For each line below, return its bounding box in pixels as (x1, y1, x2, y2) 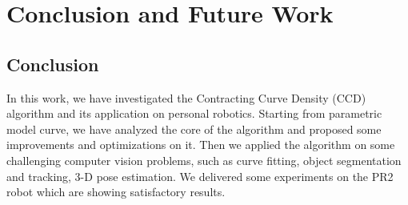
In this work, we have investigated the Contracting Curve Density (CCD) (6, 89, 366, 106)
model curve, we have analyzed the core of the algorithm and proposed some (6, 120, 382, 137)
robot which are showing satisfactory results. (6, 183, 226, 200)
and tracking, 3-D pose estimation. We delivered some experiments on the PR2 (6, 167, 394, 184)
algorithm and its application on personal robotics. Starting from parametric (6, 105, 382, 122)
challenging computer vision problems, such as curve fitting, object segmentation (6, 151, 402, 168)
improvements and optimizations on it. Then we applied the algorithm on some (6, 136, 395, 153)
